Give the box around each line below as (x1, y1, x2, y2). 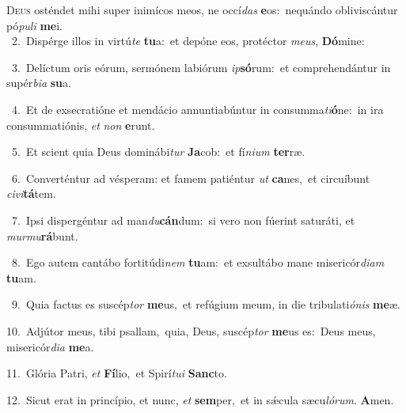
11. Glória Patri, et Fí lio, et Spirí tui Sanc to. (6, 365, 227, 381)
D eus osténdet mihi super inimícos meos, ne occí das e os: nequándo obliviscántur (6, 2, 398, 17)
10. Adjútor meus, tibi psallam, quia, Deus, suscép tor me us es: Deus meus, (6, 322, 376, 339)
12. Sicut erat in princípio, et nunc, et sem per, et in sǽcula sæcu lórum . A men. (6, 391, 394, 407)
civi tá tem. (6, 185, 56, 202)
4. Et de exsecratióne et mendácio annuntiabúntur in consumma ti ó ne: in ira (11, 100, 384, 117)
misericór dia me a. (6, 338, 94, 354)
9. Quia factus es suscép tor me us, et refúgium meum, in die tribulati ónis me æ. (11, 296, 400, 313)
